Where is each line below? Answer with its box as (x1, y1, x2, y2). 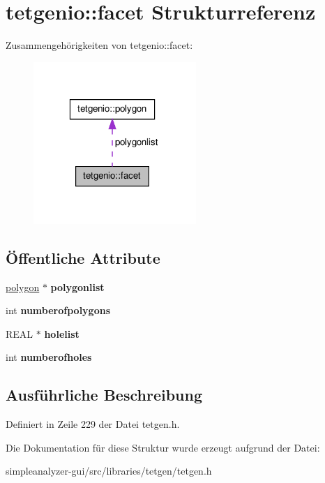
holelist (44, 326, 80, 341)
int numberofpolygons (6, 303, 110, 318)
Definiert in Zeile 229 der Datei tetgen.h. (6, 417, 180, 431)
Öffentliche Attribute (6, 246, 160, 268)
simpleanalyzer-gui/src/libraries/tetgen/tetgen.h (6, 463, 212, 478)
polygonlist (50, 279, 105, 294)
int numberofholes (6, 350, 92, 364)
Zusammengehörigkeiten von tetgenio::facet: (6, 38, 193, 52)
